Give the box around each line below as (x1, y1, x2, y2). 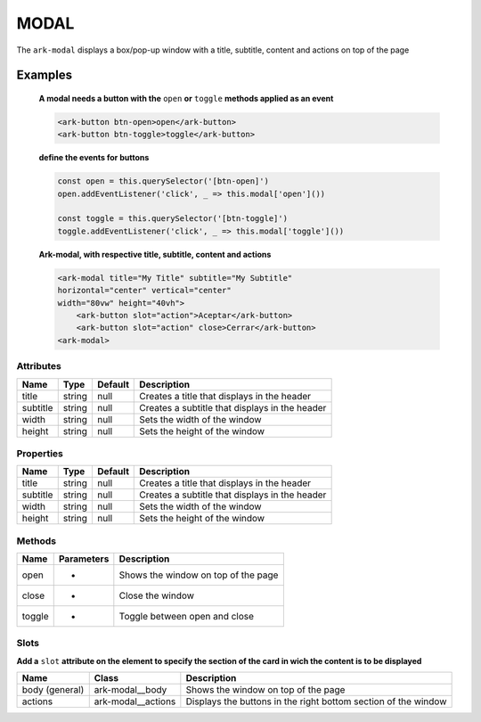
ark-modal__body (94, 684, 167, 696)
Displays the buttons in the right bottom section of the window (185, 695, 447, 708)
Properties (16, 447, 64, 459)
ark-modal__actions (94, 695, 176, 708)
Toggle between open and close (118, 611, 254, 623)
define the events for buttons (38, 152, 150, 163)
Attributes (16, 360, 61, 373)
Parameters (58, 553, 110, 565)
